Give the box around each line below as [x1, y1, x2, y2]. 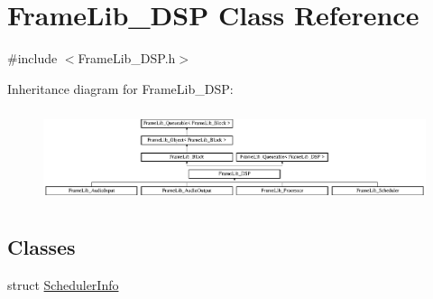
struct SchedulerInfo [7, 276, 119, 294]
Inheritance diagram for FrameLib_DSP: [7, 79, 234, 98]
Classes [7, 233, 76, 261]
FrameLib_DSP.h [78, 49, 176, 68]
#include [7, 49, 58, 68]
